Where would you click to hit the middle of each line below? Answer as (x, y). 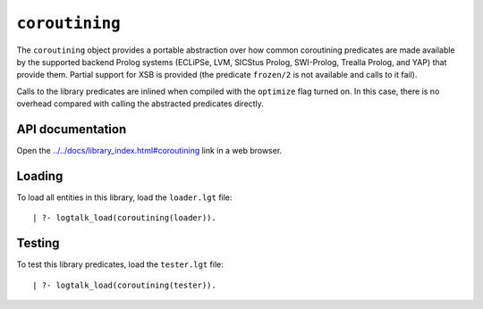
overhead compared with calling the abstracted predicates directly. (140, 104)
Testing (38, 243)
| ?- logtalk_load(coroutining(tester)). (124, 285)
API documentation (72, 129)
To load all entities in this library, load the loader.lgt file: (124, 197)
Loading (40, 175)
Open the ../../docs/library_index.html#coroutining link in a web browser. (149, 151)
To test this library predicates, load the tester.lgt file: (120, 264)
